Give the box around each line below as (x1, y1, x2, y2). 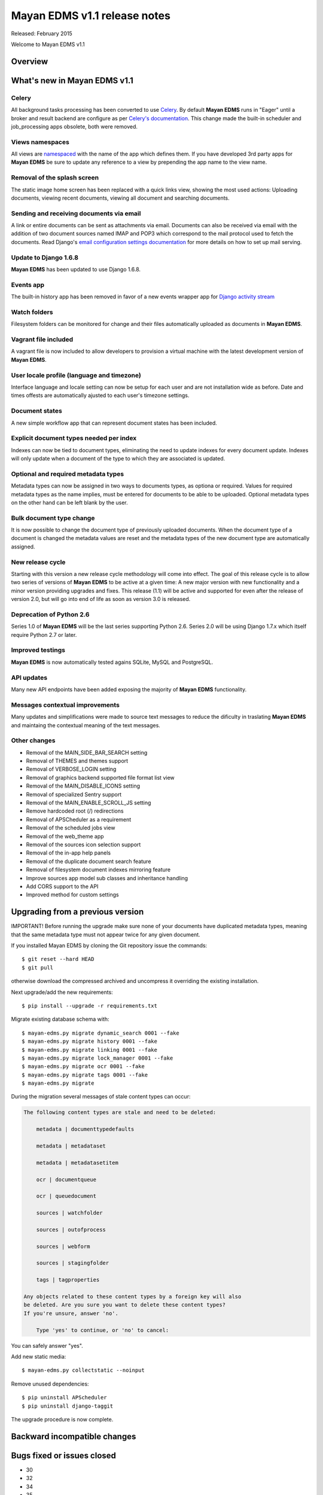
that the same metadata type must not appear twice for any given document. (11, 930, 200, 938)
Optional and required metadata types (11, 469, 124, 478)
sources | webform (36, 1243, 90, 1250)
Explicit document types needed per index (11, 434, 137, 443)
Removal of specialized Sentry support (26, 791, 122, 798)
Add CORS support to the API (26, 883, 99, 890)
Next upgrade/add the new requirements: (11, 988, 113, 996)
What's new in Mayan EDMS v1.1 (11, 75, 134, 86)
